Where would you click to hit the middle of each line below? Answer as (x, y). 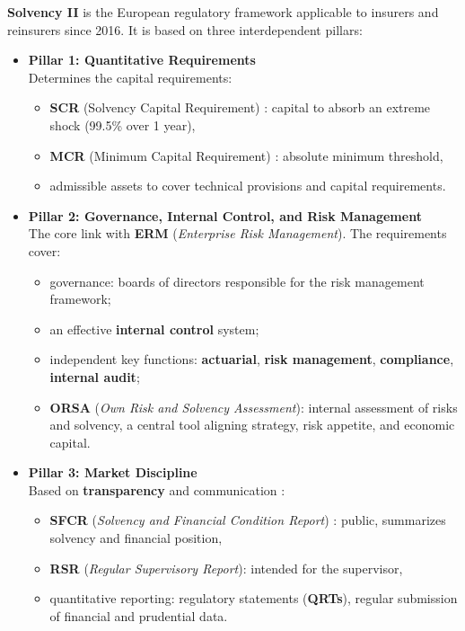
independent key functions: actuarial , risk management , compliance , (252, 359)
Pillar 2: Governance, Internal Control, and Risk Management (225, 215)
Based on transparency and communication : (157, 489)
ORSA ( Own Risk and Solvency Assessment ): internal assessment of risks (254, 407)
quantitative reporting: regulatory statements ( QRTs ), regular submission (254, 598)
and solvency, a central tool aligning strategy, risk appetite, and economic (252, 425)
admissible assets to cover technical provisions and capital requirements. (248, 186)
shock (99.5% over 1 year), (123, 124)
